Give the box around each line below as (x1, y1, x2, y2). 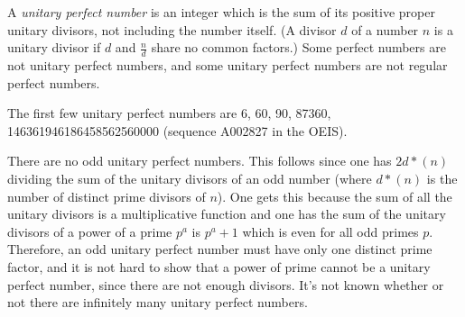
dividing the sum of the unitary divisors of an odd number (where (7, 168, 372, 187)
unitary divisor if (7, 38, 101, 57)
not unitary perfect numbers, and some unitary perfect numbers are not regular (7, 56, 448, 75)
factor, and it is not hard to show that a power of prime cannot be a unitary (7, 257, 431, 276)
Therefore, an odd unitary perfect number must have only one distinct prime (7, 240, 432, 258)
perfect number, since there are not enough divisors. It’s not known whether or (7, 275, 444, 294)
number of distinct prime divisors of (7, 186, 206, 205)
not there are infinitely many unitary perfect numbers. (7, 293, 308, 312)
